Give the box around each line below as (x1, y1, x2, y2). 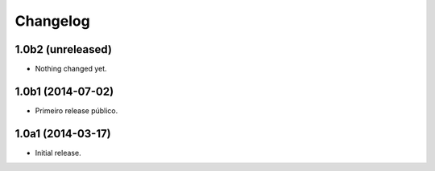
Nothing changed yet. (35, 64, 108, 74)
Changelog (14, 12, 90, 30)
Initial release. (35, 148, 81, 157)
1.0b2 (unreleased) (14, 43, 113, 56)
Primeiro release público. (35, 105, 118, 116)
